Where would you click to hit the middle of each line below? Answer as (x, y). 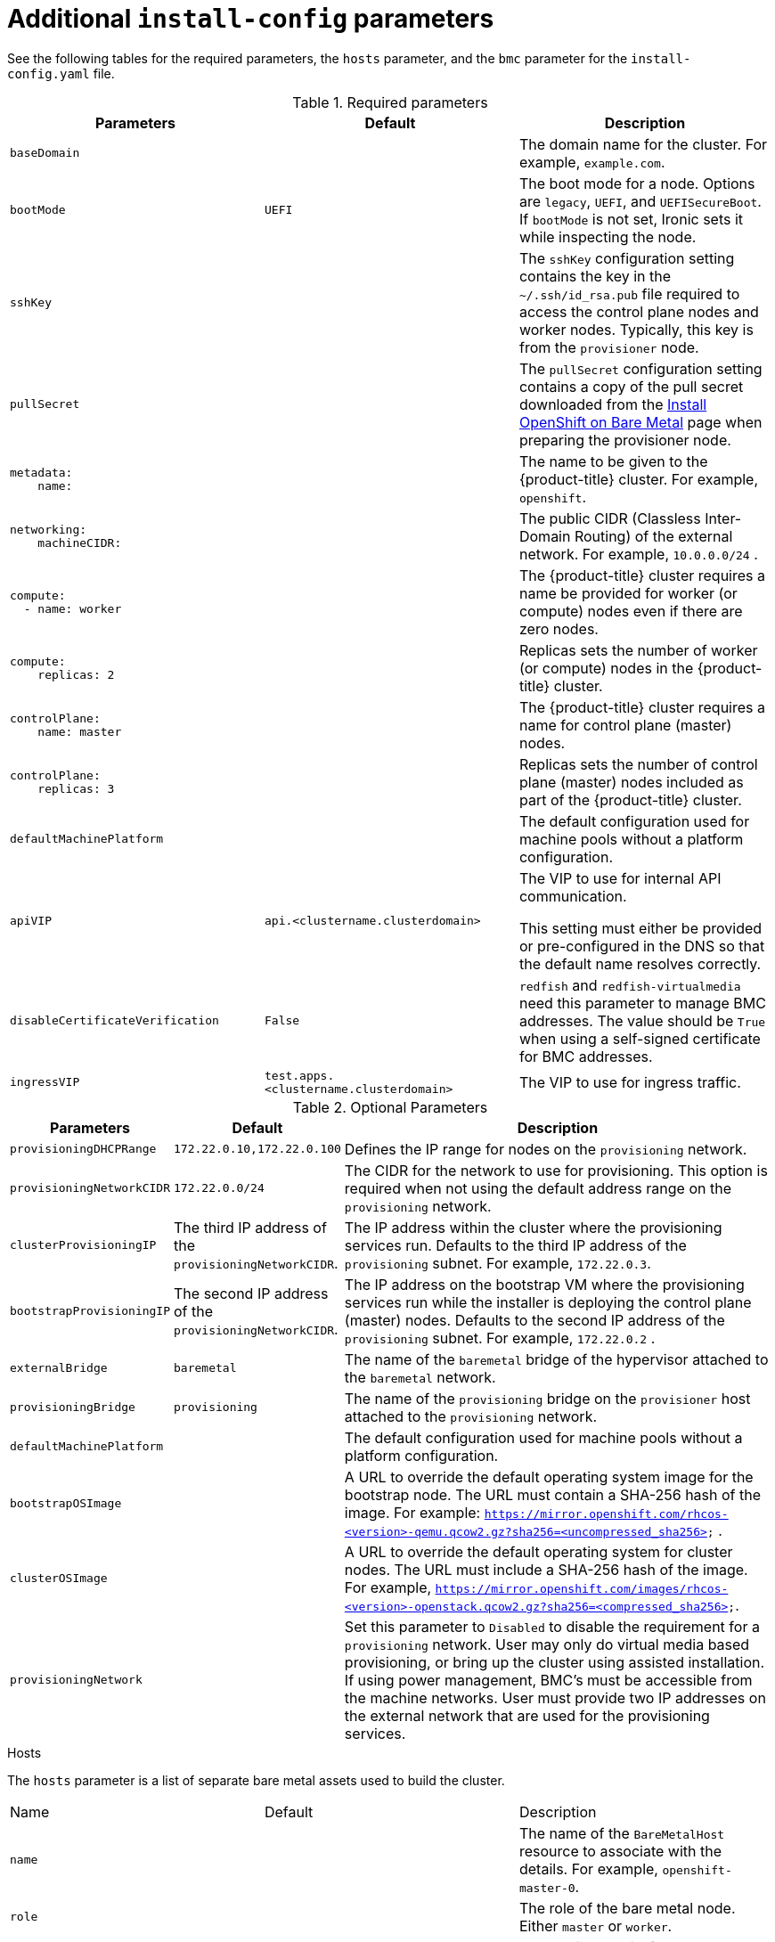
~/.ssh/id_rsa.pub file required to (629, 294)
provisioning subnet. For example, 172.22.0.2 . (500, 1338)
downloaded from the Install (613, 404)
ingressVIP (45, 1082)
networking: (49, 529)
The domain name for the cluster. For (643, 144)
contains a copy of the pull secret (631, 386)
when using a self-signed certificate (640, 1038)
